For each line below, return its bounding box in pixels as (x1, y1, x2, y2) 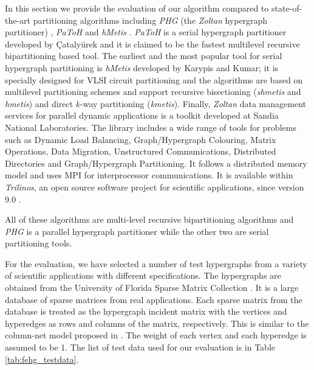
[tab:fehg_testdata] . (5, 352, 79, 365)
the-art (5, 13, 31, 26)
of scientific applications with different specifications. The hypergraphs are (5, 269, 281, 282)
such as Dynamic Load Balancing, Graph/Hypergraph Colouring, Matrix (5, 133, 276, 145)
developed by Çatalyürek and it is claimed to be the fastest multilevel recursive (5, 37, 300, 50)
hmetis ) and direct (5, 97, 73, 110)
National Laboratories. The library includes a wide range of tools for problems (5, 120, 296, 133)
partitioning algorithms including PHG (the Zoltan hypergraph (33, 13, 268, 26)
